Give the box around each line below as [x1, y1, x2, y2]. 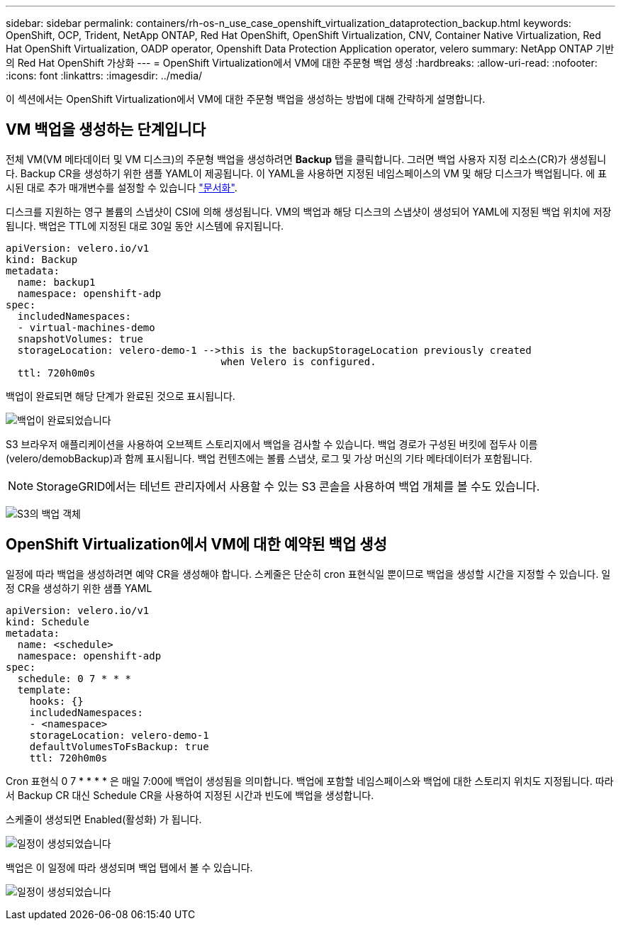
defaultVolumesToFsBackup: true [29, 740, 209, 752]
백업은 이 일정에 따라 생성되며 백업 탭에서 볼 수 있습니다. [6, 861, 253, 874]
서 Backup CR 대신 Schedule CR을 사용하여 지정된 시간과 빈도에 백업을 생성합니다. [6, 788, 374, 801]
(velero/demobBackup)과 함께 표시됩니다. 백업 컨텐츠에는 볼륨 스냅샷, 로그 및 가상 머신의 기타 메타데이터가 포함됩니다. [6, 452, 532, 464]
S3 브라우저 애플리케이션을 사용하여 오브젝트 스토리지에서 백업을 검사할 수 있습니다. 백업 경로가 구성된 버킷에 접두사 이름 [6, 437, 538, 450]
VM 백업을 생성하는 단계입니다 [6, 121, 206, 139]
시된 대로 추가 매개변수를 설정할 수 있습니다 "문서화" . [6, 181, 237, 194]
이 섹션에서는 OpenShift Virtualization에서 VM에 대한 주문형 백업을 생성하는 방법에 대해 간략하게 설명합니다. [6, 93, 486, 105]
